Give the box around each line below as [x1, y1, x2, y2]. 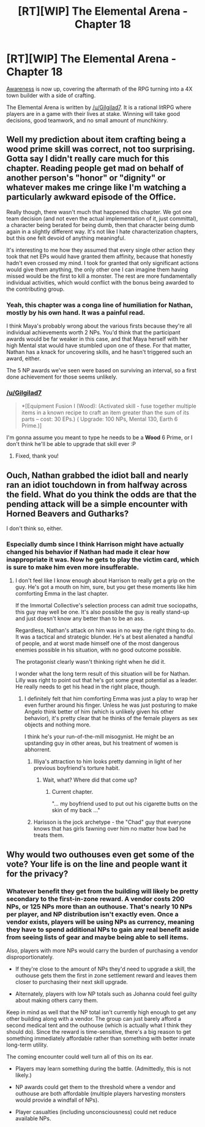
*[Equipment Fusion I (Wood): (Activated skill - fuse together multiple [21, 402, 197, 410]
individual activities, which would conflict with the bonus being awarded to [6, 279, 195, 286]
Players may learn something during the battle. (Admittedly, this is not [15, 1065, 191, 1072]
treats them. [33, 831, 64, 839]
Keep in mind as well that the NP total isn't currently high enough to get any [6, 1009, 197, 1016]
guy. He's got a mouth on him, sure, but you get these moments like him [15, 583, 197, 591]
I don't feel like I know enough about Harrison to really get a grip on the [15, 577, 195, 584]
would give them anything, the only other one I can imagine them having [6, 266, 188, 273]
